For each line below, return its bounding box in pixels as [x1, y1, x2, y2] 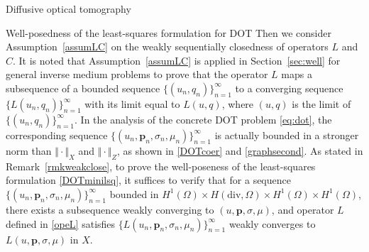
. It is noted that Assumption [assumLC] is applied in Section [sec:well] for [13, 53, 341, 67]
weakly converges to [228, 216, 316, 231]
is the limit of [292, 96, 351, 111]
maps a [281, 67, 312, 82]
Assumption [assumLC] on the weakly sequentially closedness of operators [6, 39, 329, 54]
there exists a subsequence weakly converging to [6, 202, 214, 217]
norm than [6, 143, 52, 158]
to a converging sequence [235, 80, 343, 95]
